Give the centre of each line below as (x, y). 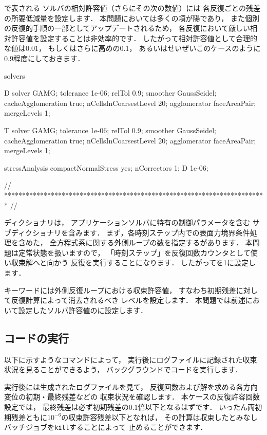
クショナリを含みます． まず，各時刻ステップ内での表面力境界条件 (138, 232)
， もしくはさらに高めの (79, 48)
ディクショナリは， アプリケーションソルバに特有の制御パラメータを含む (127, 222)
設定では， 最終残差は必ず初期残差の (66, 407)
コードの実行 (36, 338)
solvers (15, 75)
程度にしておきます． (49, 58)
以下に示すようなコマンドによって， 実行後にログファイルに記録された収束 (131, 359)
